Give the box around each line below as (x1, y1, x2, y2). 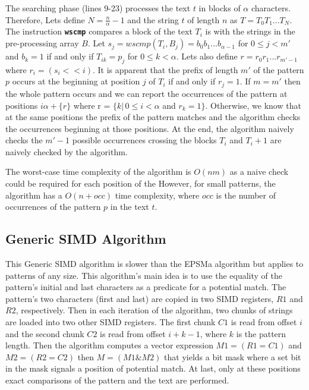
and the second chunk (5, 327, 84, 339)
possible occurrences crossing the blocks (72, 134, 217, 146)
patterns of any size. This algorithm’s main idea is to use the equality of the (5, 269, 283, 281)
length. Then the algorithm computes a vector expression (5, 339, 213, 351)
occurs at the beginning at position (12, 75, 140, 87)
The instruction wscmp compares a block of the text (5, 25, 193, 37)
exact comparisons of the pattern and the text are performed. (5, 374, 229, 386)
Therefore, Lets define (5, 13, 85, 26)
